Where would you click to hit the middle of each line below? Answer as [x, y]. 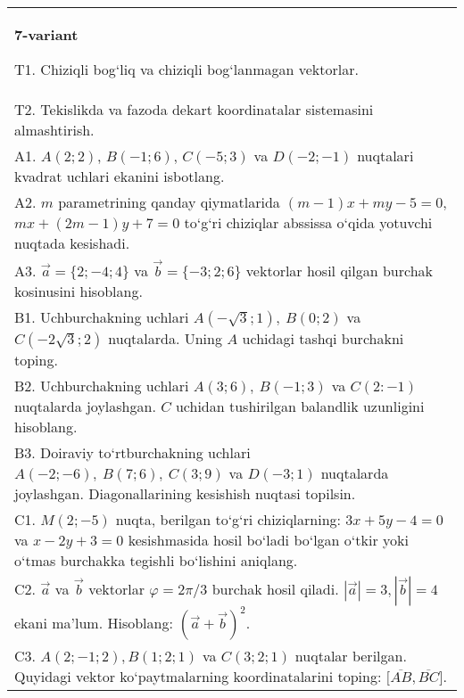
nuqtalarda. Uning [165, 338]
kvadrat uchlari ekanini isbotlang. [120, 176]
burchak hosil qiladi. [275, 588]
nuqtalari [385, 156]
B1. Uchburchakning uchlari [102, 316]
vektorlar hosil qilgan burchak [340, 270]
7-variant [46, 34]
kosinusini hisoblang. [79, 291]
